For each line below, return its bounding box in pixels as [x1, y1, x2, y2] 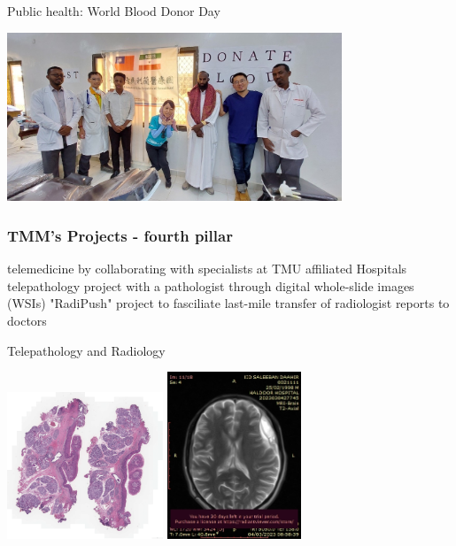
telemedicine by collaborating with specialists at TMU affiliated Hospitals [7, 259, 407, 278]
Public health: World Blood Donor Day [7, 2, 220, 19]
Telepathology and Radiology [7, 341, 166, 359]
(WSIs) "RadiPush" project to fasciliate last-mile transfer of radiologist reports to [7, 294, 450, 312]
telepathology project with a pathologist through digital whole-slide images [7, 276, 414, 295]
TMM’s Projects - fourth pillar [7, 224, 233, 246]
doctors [7, 311, 47, 330]
